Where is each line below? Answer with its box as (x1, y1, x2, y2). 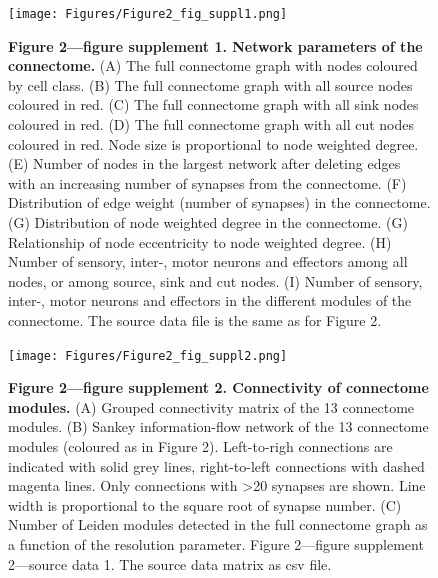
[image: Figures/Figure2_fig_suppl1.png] (8, 7, 288, 21)
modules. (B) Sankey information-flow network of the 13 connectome (8, 416, 429, 437)
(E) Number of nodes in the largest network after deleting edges (8, 153, 401, 174)
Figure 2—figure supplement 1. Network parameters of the (8, 35, 423, 56)
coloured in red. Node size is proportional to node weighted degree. (8, 133, 419, 154)
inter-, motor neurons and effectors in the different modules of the (8, 290, 412, 311)
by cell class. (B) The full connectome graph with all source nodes (8, 74, 413, 95)
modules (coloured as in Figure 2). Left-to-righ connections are (8, 436, 393, 456)
